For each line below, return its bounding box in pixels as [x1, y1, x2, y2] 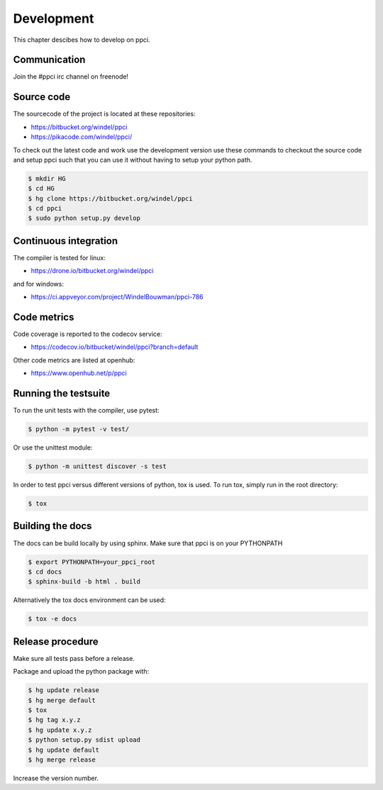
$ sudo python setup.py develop [28, 214, 141, 223]
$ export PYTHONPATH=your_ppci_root [28, 557, 156, 566]
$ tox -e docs [28, 615, 77, 623]
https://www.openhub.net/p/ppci [30, 369, 127, 377]
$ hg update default [28, 745, 99, 754]
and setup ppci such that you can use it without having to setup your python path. [13, 155, 252, 164]
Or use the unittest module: [13, 443, 93, 452]
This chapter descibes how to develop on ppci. [13, 35, 150, 44]
